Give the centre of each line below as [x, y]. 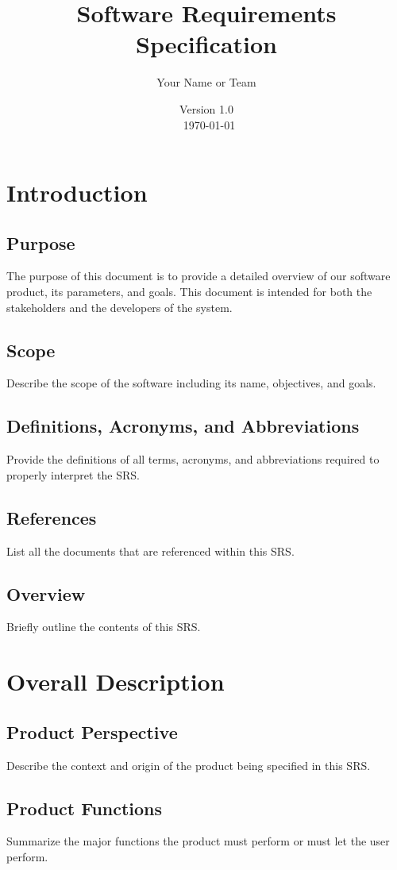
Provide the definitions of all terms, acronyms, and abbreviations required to [193, 459]
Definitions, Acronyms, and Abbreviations [183, 426]
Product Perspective [92, 731]
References [52, 517]
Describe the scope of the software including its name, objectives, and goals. [191, 383]
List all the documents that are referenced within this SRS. [150, 550]
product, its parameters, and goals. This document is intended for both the [189, 292]
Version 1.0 [206, 108]
